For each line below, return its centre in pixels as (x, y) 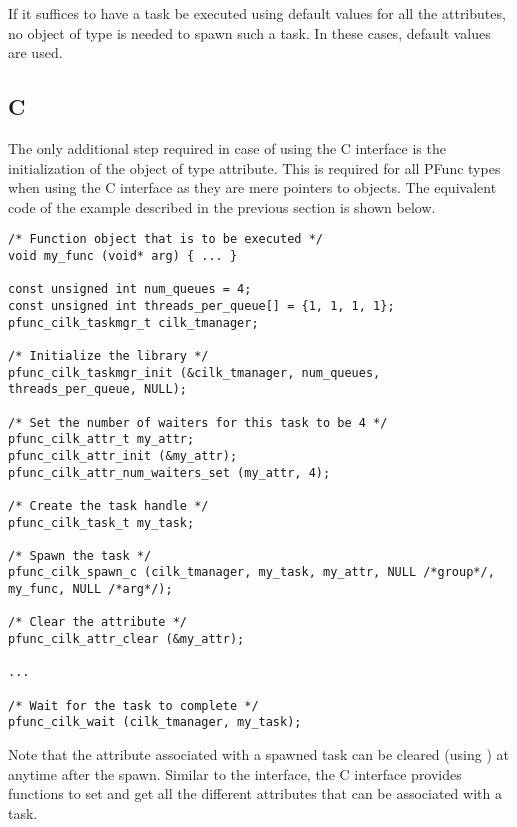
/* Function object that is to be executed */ (165, 239)
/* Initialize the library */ (108, 355)
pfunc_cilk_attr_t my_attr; (101, 439)
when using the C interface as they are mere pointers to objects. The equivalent (252, 187)
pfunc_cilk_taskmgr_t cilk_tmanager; (133, 322)
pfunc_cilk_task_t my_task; (101, 522)
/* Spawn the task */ (80, 555)
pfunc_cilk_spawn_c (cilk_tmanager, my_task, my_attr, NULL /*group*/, (251, 572)
